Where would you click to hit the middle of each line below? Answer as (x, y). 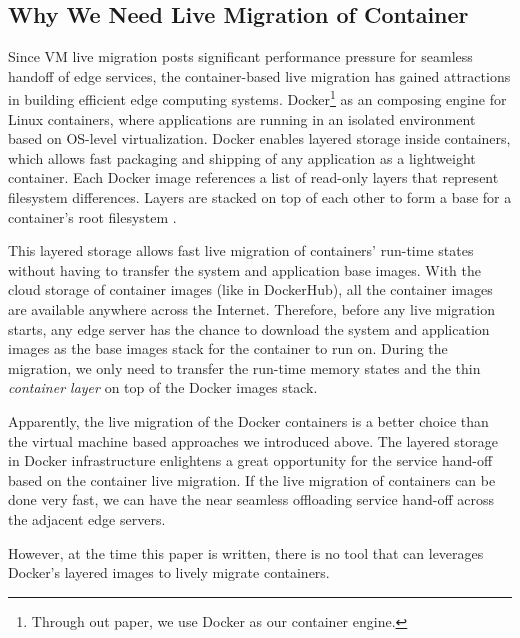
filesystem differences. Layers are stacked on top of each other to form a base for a (260, 197)
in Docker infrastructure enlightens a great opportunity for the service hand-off (250, 460)
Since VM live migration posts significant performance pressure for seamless (240, 56)
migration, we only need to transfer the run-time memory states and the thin (244, 367)
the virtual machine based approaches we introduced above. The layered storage (253, 440)
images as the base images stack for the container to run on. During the (228, 348)
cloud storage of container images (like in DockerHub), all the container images (250, 289)
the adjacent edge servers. (87, 518)
